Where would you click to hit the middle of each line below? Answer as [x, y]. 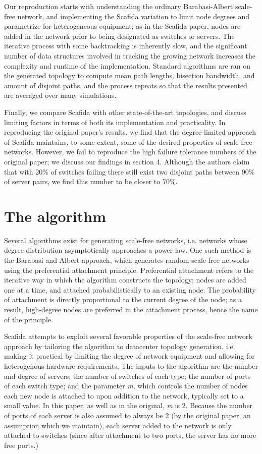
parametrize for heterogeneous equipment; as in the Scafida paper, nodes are [122, 26]
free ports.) [21, 445]
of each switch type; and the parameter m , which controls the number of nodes [126, 386]
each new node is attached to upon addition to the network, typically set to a [124, 395]
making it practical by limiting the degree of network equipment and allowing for [129, 356]
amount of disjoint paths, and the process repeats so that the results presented [126, 85]
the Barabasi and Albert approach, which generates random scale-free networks [127, 260]
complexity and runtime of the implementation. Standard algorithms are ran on [127, 65]
